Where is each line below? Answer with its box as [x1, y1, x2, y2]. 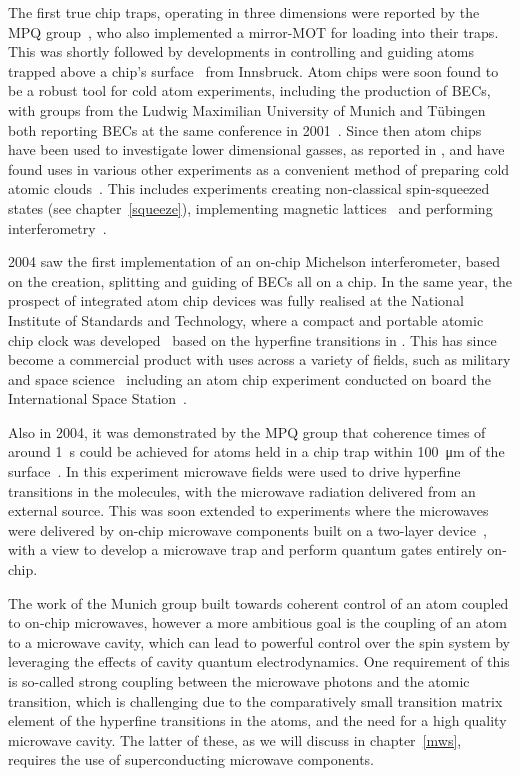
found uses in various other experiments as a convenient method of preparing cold [8, 158, 510, 179]
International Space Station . [8, 388, 187, 409]
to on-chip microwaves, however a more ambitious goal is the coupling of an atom [8, 612, 507, 633]
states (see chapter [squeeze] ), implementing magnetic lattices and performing [8, 197, 493, 218]
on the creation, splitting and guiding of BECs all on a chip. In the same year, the [8, 270, 512, 291]
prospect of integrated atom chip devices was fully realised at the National [8, 290, 464, 311]
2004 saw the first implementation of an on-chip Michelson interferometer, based [8, 251, 500, 272]
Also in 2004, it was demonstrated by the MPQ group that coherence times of [8, 421, 486, 442]
